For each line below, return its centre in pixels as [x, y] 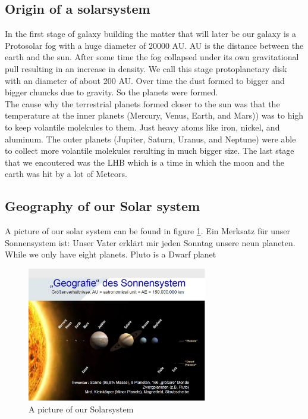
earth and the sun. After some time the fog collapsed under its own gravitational [152, 57]
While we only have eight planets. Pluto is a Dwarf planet [111, 254]
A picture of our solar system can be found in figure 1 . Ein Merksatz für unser [148, 231]
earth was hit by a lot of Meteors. [66, 174]
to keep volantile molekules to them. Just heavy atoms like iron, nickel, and [142, 127]
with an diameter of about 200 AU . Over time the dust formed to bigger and [145, 80]
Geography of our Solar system [103, 206]
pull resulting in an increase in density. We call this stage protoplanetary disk [146, 68]
